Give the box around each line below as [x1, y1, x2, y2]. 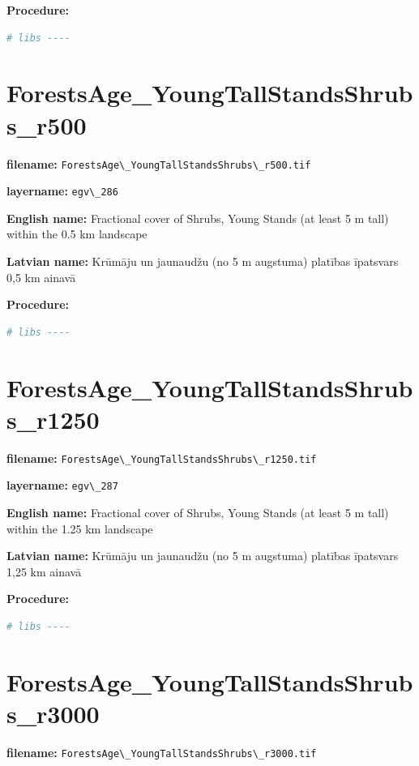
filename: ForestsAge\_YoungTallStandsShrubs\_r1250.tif [6, 449, 317, 466]
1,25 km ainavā [6, 563, 82, 580]
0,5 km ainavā [6, 268, 76, 285]
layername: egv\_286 [6, 182, 118, 199]
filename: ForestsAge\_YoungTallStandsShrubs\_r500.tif [6, 155, 311, 172]
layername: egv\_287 [6, 477, 118, 494]
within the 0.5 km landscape [6, 225, 148, 242]
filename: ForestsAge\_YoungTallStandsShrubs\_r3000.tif [6, 743, 317, 760]
